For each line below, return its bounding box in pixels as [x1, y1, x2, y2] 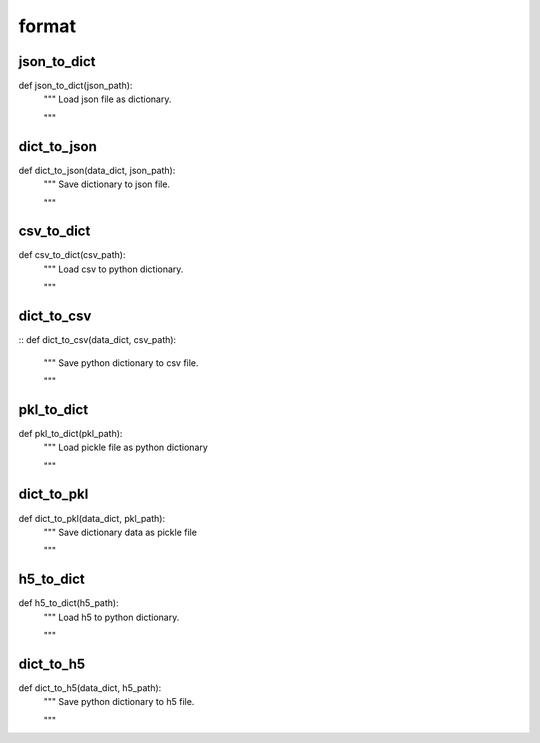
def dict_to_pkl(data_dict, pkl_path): [18, 512, 165, 524]
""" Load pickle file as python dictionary [43, 441, 209, 454]
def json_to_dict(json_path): [18, 80, 133, 92]
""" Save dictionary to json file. [43, 178, 170, 190]
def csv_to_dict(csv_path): [18, 249, 126, 261]
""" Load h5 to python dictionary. [43, 611, 180, 623]
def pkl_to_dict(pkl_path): [18, 427, 123, 439]
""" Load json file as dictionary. [43, 93, 172, 105]
